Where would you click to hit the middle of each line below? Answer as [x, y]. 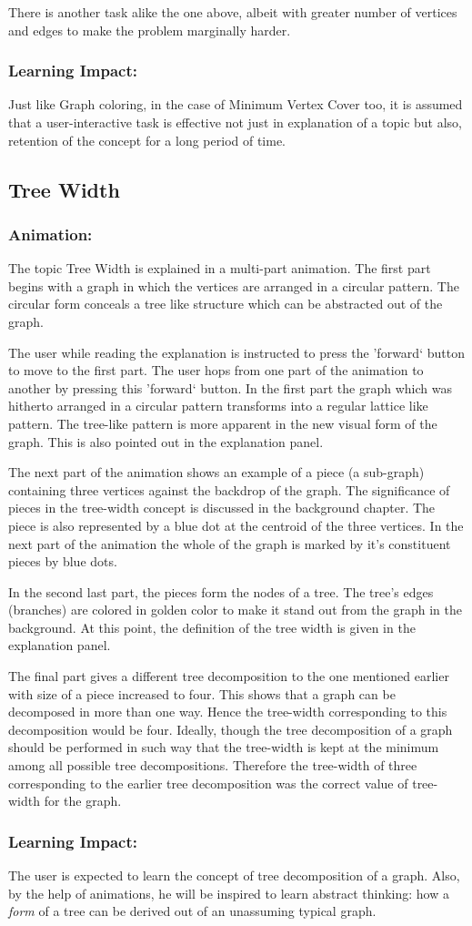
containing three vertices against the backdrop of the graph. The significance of [229, 489]
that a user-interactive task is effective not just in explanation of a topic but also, [236, 122]
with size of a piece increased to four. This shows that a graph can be [202, 693]
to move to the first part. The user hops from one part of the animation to [216, 370]
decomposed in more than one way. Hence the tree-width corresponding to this [228, 712]
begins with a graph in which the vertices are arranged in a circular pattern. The [234, 285]
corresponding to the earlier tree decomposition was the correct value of [208, 783]
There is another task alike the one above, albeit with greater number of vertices [233, 12]
